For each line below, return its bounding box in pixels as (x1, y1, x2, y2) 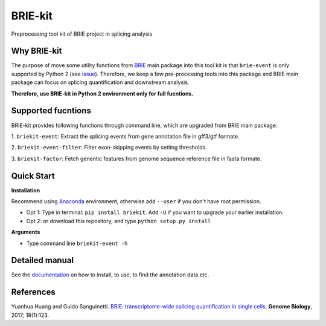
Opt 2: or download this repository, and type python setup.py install (26, 217, 211, 224)
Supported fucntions (11, 106, 92, 116)
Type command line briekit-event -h (26, 240, 128, 247)
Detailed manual (11, 255, 74, 266)
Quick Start (11, 171, 55, 181)
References (11, 287, 56, 298)
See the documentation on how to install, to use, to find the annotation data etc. (11, 271, 209, 278)
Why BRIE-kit (11, 46, 62, 56)
